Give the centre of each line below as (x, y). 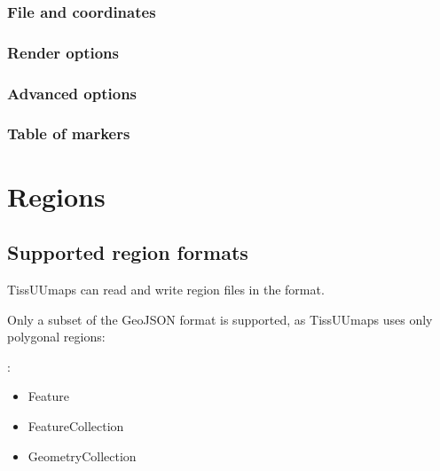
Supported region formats (128, 252)
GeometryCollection (82, 455)
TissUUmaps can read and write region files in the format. (166, 289)
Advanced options (72, 93)
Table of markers (69, 133)
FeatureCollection (76, 425)
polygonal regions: (56, 337)
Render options (63, 52)
